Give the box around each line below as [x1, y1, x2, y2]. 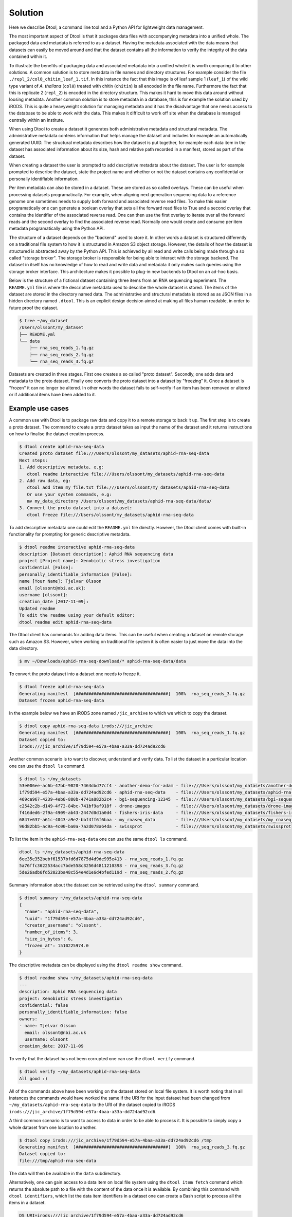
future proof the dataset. [9, 305, 58, 311]
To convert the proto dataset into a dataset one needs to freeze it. [9, 671, 141, 677]
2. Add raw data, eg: [19, 478, 71, 483]
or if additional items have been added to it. [9, 392, 96, 398]
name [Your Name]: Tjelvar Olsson [19, 578, 102, 584]
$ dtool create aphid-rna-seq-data [19, 443, 104, 449]
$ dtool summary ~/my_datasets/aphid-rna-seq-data [19, 895, 143, 901]
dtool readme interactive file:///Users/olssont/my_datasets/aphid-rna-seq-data [27, 471, 225, 477]
